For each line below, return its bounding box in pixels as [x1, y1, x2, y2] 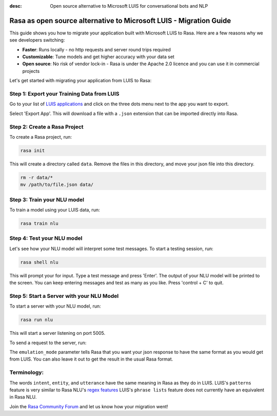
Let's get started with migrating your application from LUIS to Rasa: [9, 78, 152, 84]
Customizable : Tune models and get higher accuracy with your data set [22, 54, 174, 60]
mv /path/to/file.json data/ [20, 182, 94, 187]
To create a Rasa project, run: [9, 134, 72, 140]
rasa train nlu [20, 220, 58, 226]
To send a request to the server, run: [9, 339, 87, 346]
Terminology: [9, 369, 44, 376]
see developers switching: [9, 37, 65, 43]
